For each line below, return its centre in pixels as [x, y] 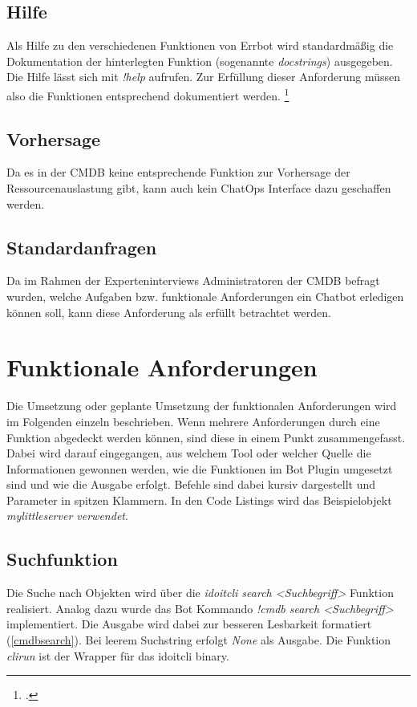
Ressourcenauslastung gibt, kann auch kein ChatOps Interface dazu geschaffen [199, 188]
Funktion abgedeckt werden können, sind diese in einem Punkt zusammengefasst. [206, 437]
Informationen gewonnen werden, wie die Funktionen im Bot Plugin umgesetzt [200, 468]
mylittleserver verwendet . [67, 516]
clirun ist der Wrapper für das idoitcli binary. [118, 655]
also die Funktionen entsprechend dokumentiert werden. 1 [148, 94]
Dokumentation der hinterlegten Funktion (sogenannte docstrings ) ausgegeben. [200, 61]
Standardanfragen [82, 247]
